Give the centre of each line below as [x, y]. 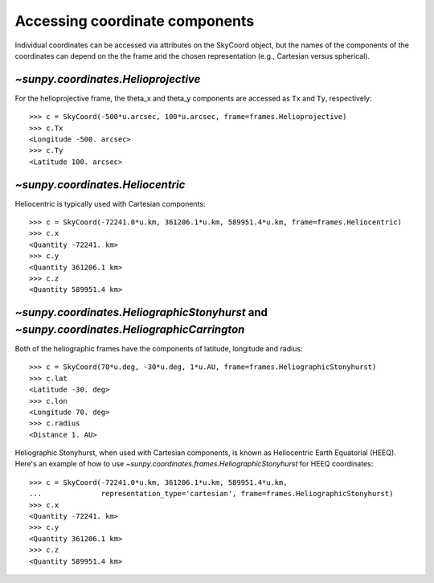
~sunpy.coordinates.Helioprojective [108, 79]
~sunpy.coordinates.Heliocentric [100, 185]
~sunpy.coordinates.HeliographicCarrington [130, 329]
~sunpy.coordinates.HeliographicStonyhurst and [141, 312]
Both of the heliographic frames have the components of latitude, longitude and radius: [159, 348]
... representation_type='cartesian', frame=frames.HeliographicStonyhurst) [211, 494]
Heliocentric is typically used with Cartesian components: [110, 203]
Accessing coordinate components [135, 21]
